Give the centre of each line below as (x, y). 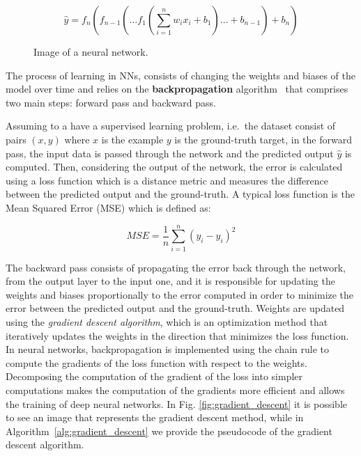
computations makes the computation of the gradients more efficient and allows (175, 390)
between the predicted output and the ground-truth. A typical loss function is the (180, 194)
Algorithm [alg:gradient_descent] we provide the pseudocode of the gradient (169, 431)
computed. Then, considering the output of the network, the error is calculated (174, 167)
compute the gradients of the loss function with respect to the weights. (156, 362)
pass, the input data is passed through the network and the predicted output (170, 153)
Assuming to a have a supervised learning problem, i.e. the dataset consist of (171, 126)
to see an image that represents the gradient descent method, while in (155, 417)
